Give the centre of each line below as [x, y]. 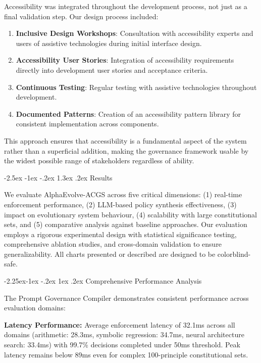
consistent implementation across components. [87, 124]
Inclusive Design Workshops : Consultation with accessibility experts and [135, 33]
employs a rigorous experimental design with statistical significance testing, [120, 234]
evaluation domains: [35, 308]
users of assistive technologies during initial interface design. [109, 43]
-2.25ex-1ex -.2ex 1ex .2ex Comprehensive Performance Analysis [103, 281]
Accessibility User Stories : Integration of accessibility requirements [125, 60]
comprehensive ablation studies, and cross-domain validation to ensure [113, 244]
